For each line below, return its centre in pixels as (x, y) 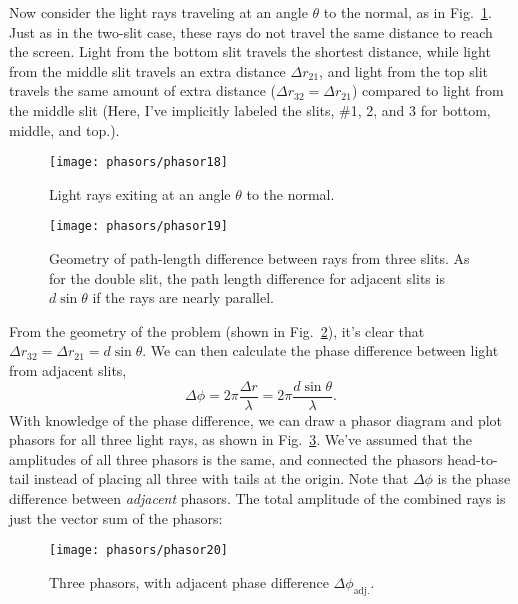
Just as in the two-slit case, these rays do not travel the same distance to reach (251, 31)
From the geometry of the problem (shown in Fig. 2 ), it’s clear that (217, 330)
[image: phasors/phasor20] (138, 550)
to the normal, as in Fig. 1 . (407, 12)
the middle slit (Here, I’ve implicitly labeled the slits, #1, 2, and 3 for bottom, (250, 109)
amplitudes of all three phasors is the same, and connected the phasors (226, 458)
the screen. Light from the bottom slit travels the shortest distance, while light (250, 51)
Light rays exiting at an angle (140, 193)
